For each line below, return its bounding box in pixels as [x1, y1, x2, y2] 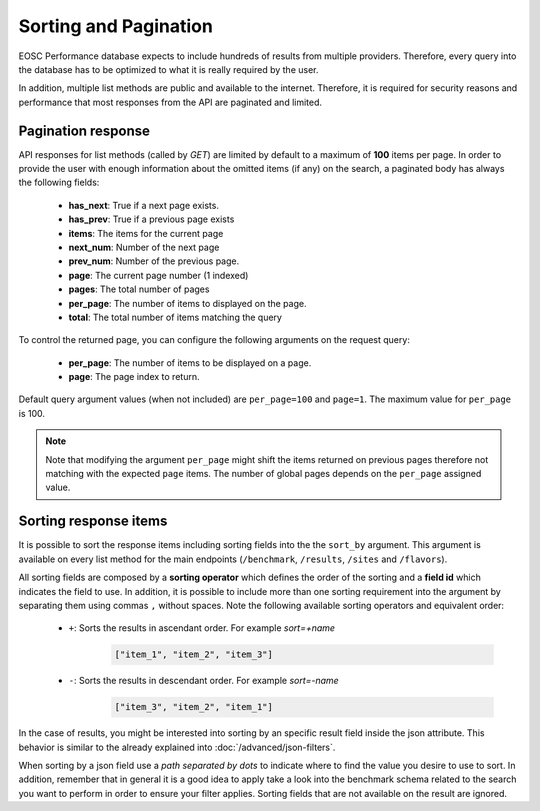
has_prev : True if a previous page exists [68, 213, 235, 225]
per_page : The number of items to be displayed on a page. [68, 356, 312, 369]
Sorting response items [18, 513, 168, 530]
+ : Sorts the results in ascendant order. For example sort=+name [68, 622, 335, 634]
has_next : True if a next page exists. [68, 199, 220, 211]
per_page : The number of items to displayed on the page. [68, 297, 307, 309]
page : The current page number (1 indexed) [68, 269, 249, 281]
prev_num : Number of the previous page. [68, 255, 240, 267]
